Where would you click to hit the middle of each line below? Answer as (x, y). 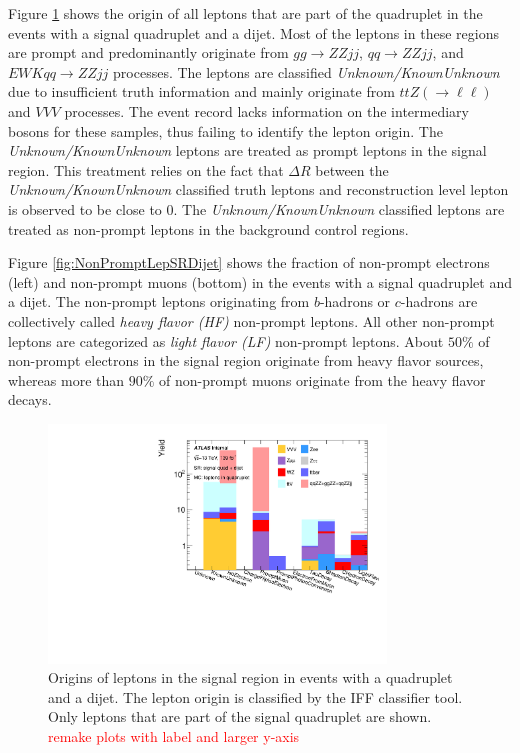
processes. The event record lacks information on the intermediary (266, 110)
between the (352, 169)
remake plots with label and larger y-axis (174, 735)
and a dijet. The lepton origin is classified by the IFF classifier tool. (255, 696)
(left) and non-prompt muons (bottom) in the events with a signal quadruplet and (260, 281)
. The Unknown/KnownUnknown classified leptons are (339, 208)
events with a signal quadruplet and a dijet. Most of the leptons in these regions (253, 32)
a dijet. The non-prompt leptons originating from (159, 301)
